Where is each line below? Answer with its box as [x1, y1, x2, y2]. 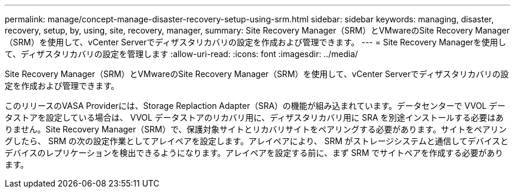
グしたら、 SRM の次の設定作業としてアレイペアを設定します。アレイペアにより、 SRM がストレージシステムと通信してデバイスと [5, 136, 509, 146]
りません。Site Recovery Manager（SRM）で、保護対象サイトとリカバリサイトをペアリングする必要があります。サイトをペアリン [5, 124, 507, 134]
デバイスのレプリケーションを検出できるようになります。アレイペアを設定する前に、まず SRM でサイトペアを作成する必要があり [5, 148, 503, 158]
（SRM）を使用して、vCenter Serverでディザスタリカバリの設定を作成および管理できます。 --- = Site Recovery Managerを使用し [5, 37, 507, 47]
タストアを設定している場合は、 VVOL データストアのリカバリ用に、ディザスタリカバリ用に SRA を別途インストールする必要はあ [5, 112, 504, 122]
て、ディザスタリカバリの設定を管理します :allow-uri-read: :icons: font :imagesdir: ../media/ [5, 49, 358, 59]
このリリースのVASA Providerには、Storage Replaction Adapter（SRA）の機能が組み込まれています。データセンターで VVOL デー [5, 101, 506, 111]
